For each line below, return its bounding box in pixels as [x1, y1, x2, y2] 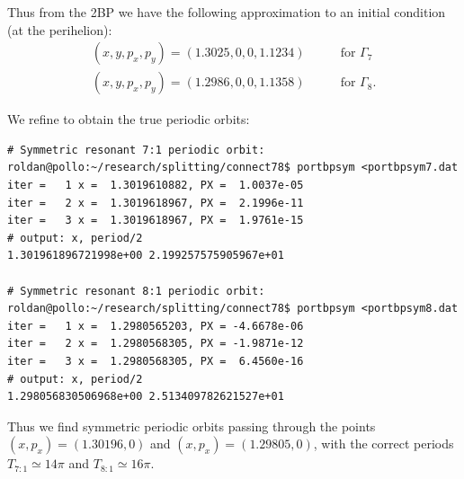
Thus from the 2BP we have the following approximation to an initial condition [7, 3, 446, 21]
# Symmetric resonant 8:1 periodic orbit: [7, 284, 265, 297]
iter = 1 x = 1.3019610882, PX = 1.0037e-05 [7, 179, 304, 192]
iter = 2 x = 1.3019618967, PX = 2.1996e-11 [7, 196, 304, 209]
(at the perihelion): [7, 20, 112, 39]
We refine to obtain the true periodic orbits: [7, 110, 250, 129]
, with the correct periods [313, 434, 454, 453]
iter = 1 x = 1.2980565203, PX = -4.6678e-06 [7, 319, 304, 333]
